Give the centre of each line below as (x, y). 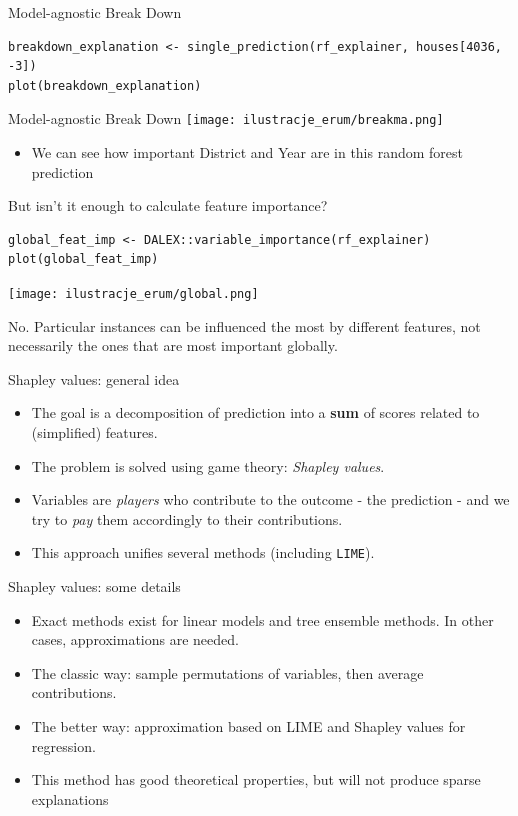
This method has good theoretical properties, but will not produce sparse (256, 779)
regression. (63, 745)
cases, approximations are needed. (135, 639)
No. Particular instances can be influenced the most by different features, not (244, 325)
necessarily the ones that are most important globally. (173, 345)
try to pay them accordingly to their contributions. (187, 518)
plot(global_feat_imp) (83, 259)
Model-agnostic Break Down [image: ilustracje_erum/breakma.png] (226, 118)
